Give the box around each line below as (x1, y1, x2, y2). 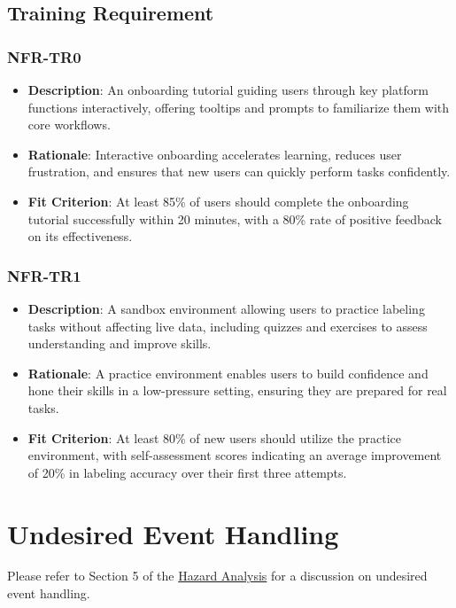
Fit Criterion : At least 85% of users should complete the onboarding (27, 191, 409, 210)
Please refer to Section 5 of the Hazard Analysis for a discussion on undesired (7, 566, 428, 585)
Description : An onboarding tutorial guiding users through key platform (27, 81, 429, 98)
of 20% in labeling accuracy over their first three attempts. (27, 463, 347, 481)
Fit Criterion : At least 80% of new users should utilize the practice (27, 428, 402, 447)
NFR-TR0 (7, 45, 81, 67)
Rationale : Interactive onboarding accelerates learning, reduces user (27, 144, 402, 163)
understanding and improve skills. (27, 334, 212, 353)
